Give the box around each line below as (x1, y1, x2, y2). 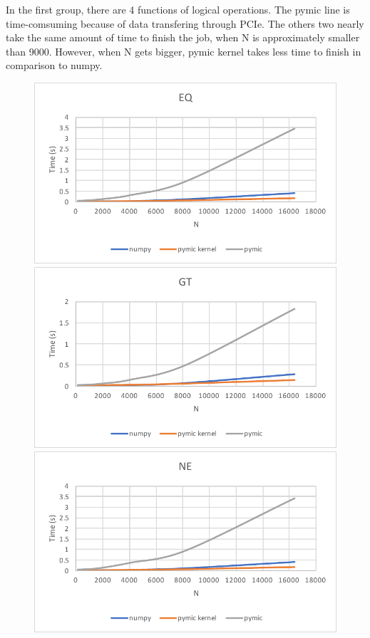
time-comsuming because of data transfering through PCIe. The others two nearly (6, 16, 364, 31)
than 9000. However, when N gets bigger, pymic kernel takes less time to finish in (6, 43, 361, 58)
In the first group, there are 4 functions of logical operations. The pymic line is (6, 2, 350, 16)
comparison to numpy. (6, 58, 103, 73)
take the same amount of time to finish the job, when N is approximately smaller (6, 30, 360, 45)
